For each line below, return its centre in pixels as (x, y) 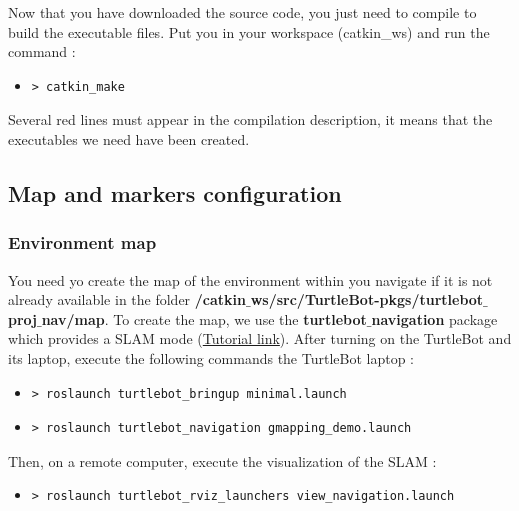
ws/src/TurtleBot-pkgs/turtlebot (367, 299)
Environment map (82, 242)
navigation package (434, 318)
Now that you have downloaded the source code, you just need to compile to (242, 12)
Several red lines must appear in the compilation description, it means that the (250, 119)
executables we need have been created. (129, 138)
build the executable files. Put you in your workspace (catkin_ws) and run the (249, 31)
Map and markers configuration (175, 192)
